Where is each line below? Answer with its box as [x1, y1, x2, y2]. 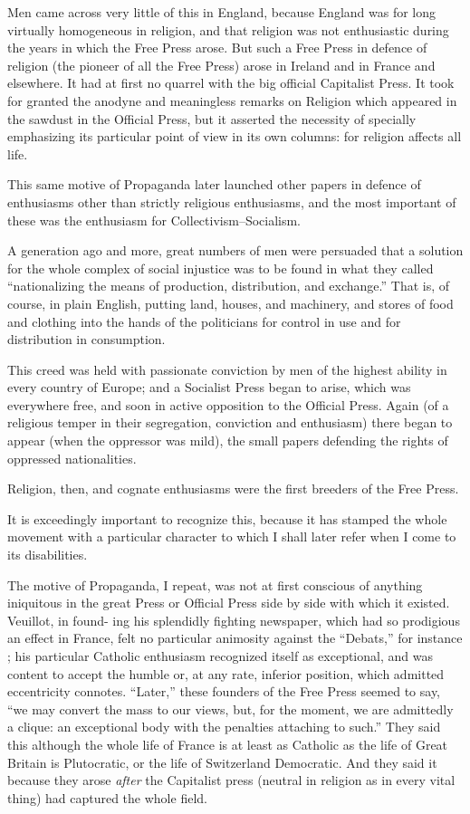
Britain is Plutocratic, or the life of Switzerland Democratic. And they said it [7, 752, 437, 771]
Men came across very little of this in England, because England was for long [7, 3, 436, 21]
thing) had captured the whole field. [7, 788, 207, 807]
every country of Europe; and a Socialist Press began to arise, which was [7, 378, 411, 397]
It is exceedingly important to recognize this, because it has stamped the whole [7, 509, 447, 528]
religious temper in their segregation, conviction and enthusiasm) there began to [7, 413, 453, 432]
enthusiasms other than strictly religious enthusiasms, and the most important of [7, 192, 456, 211]
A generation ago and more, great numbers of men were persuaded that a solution [7, 241, 464, 260]
